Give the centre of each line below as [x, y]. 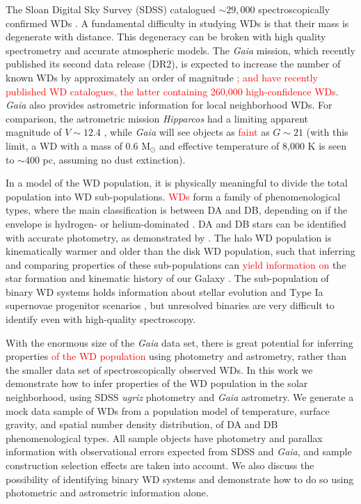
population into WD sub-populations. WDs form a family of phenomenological [173, 196]
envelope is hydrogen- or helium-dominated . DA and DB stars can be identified [176, 223]
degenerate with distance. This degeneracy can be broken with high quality [166, 37]
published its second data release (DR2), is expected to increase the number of [173, 64]
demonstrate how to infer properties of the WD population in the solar [157, 383]
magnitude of [34, 132]
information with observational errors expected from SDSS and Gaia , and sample [179, 451]
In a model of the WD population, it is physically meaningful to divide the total [177, 183]
